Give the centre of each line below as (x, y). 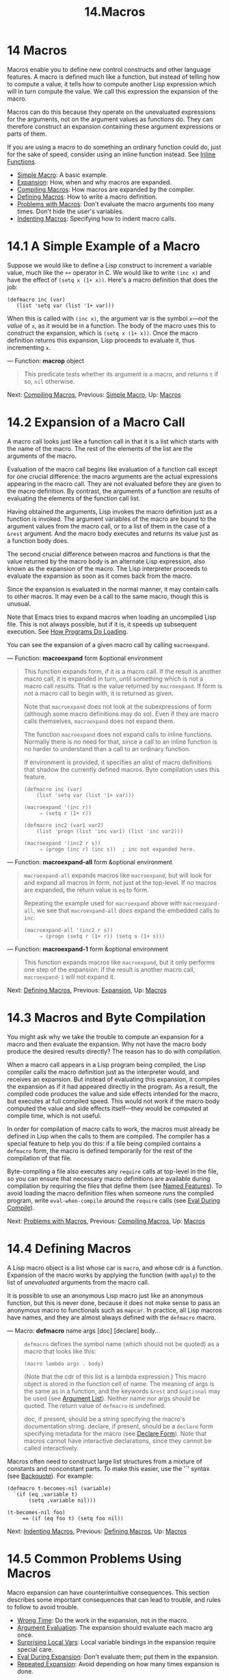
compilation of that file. (40, 1158)
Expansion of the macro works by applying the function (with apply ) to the (111, 1275)
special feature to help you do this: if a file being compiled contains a (104, 1143)
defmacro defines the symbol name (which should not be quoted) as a (122, 1343)
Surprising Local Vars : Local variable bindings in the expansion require (116, 1642)
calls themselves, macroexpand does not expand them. (99, 721)
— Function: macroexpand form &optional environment (85, 658)
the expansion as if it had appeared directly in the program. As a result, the (112, 1086)
